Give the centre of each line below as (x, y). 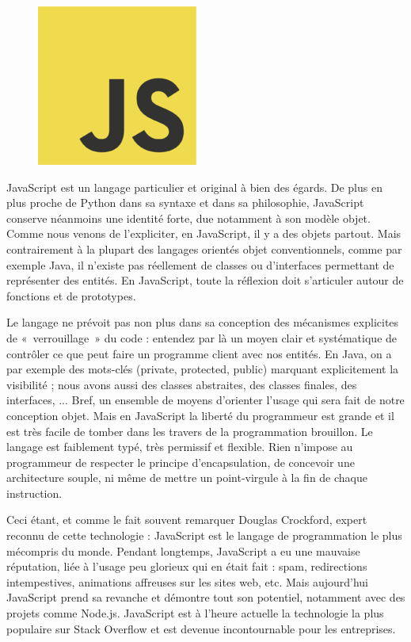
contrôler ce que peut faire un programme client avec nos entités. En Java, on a (199, 353)
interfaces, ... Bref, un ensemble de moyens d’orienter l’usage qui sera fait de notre (205, 400)
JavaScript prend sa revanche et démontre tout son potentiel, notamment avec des (206, 597)
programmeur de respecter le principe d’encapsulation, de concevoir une (181, 462)
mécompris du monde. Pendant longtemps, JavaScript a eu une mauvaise (183, 550)
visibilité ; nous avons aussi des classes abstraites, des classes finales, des (182, 384)
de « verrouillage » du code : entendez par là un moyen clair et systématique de (202, 337)
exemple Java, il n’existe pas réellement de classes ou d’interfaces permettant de (200, 264)
